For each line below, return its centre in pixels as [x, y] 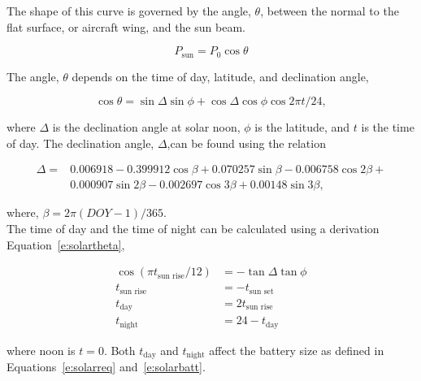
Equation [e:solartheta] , [66, 244]
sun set [261, 291]
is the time [388, 127]
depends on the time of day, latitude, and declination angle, [220, 76]
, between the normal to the [330, 11]
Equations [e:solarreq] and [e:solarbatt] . [106, 367]
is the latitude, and [302, 127]
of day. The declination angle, [80, 143]
